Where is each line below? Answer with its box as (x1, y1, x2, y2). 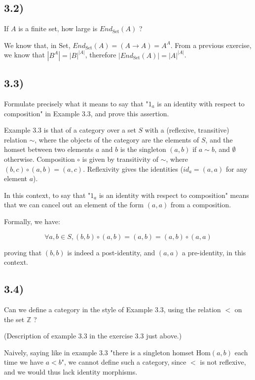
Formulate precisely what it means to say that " (4, 98, 148, 109)
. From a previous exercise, (170, 40, 252, 50)
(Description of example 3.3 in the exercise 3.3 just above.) (4, 331, 182, 341)
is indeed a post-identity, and (67, 247, 155, 257)
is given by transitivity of (82, 154, 159, 164)
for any (226, 163, 248, 174)
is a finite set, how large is (18, 23, 98, 34)
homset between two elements (4, 144, 94, 154)
